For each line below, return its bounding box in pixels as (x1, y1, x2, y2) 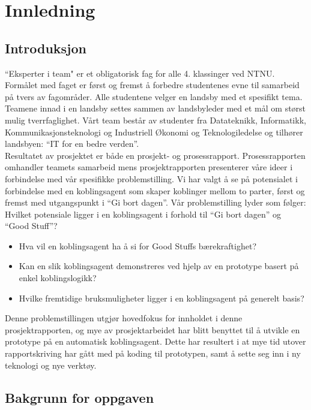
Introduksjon (5, 38, 86, 57)
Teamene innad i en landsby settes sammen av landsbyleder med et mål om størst (5, 102, 306, 114)
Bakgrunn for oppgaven (5, 388, 154, 406)
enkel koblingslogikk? (19, 272, 97, 284)
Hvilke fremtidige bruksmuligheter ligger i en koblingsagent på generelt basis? (19, 291, 304, 304)
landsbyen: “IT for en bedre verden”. (5, 137, 139, 150)
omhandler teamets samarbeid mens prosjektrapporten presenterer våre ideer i (5, 161, 293, 173)
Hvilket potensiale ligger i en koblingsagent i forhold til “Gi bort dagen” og (5, 207, 282, 220)
